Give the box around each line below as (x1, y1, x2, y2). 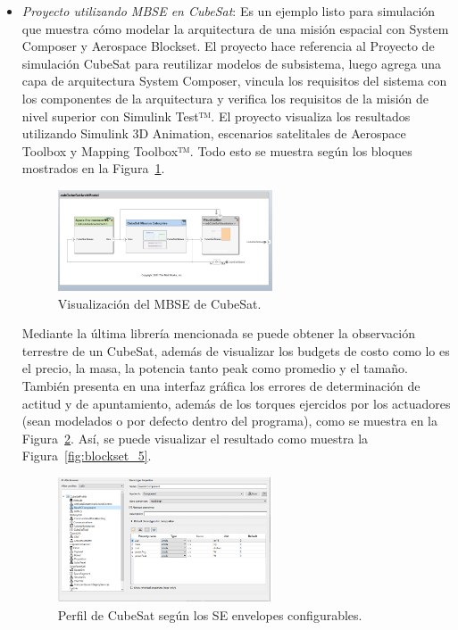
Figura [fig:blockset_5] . (21, 446, 152, 465)
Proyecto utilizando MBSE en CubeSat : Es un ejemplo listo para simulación (21, 2, 436, 20)
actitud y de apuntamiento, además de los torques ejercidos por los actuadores (21, 394, 451, 412)
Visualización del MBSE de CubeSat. (57, 294, 262, 312)
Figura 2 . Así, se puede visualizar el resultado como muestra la (21, 428, 369, 447)
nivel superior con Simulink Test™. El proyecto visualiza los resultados (21, 106, 411, 125)
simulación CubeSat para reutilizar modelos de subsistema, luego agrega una (21, 54, 441, 72)
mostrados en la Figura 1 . (21, 159, 165, 178)
